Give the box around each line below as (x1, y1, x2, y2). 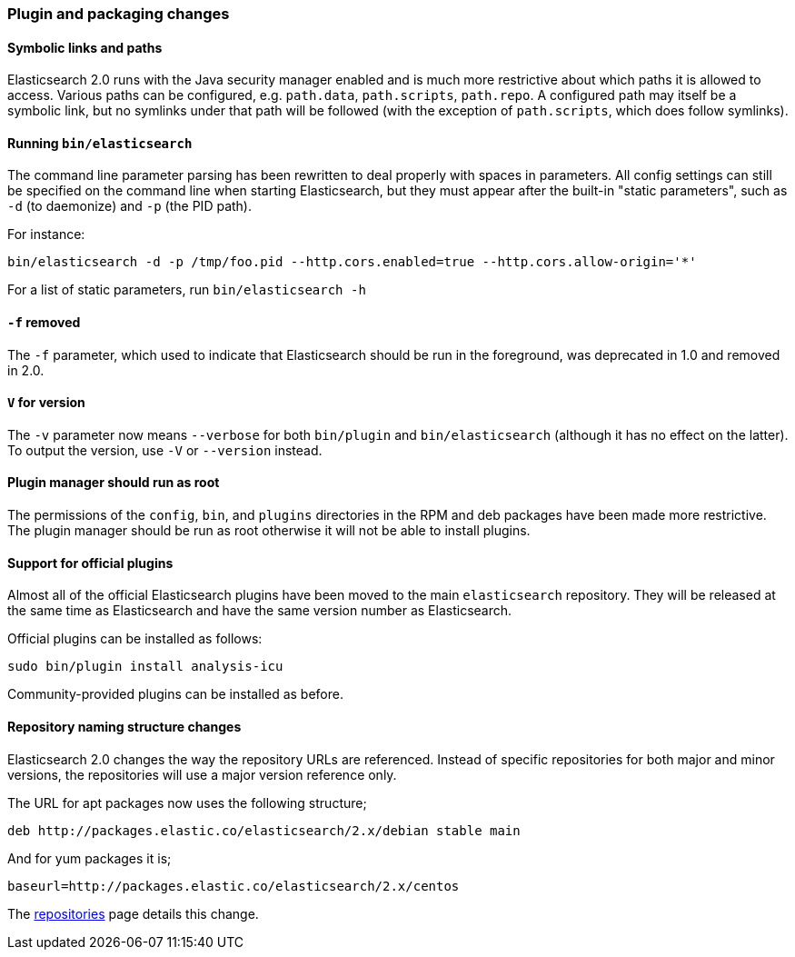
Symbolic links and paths (7, 39, 163, 55)
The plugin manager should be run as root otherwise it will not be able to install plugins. (7, 523, 531, 539)
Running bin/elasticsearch (7, 135, 193, 151)
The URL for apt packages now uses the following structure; (7, 794, 367, 811)
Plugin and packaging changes (7, 5, 230, 23)
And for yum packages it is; (7, 850, 172, 866)
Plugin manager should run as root (7, 474, 220, 491)
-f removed (7, 314, 81, 331)
